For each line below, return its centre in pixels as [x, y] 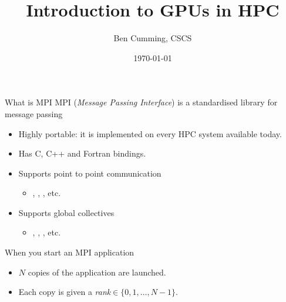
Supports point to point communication [90, 173]
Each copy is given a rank [65, 292]
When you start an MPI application [70, 252]
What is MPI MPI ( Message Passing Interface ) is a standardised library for [141, 102]
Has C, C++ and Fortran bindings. [82, 153]
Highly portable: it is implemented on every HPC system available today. [150, 133]
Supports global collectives [66, 212]
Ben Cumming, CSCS [153, 38]
